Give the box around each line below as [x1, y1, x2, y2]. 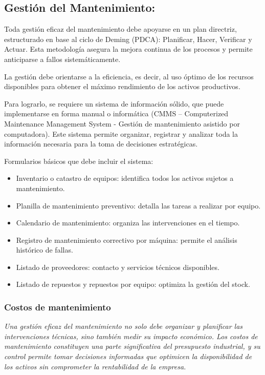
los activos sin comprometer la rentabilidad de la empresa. [4, 361, 186, 371]
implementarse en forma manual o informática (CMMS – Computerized [4, 108, 229, 119]
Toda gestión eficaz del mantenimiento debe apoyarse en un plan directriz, [4, 24, 237, 34]
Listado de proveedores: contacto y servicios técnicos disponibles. [16, 261, 219, 272]
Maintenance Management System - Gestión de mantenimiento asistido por [4, 118, 240, 129]
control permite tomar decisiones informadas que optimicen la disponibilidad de [4, 351, 252, 362]
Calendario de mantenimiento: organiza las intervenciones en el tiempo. [16, 217, 240, 228]
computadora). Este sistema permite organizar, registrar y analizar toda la [4, 128, 238, 139]
